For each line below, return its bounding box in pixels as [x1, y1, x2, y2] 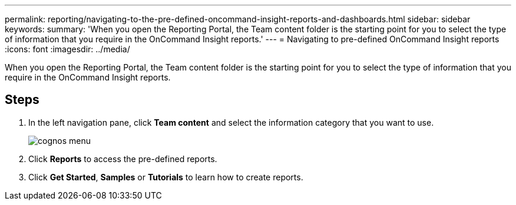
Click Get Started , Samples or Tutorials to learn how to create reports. [28, 172, 303, 182]
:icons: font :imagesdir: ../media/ [5, 44, 130, 54]
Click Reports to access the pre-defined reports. [28, 153, 217, 164]
